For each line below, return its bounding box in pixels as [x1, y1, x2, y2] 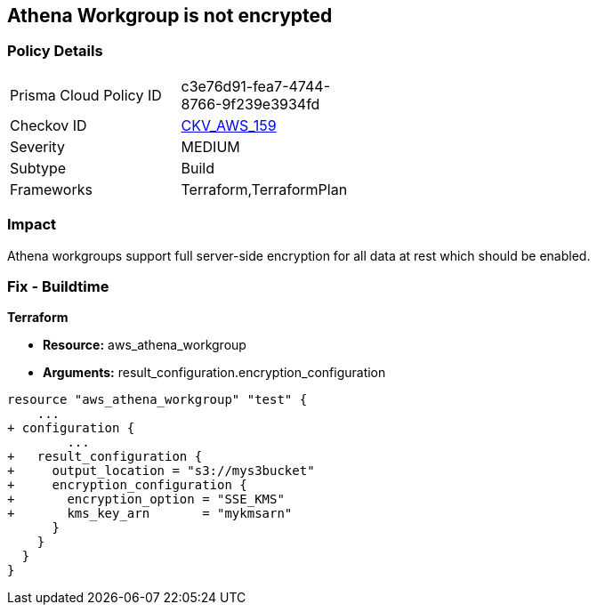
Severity [10, 137, 65, 156]
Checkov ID [10, 116, 87, 134]
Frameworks [10, 180, 93, 198]
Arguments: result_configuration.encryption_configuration [43, 365, 386, 381]
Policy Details [7, 42, 103, 60]
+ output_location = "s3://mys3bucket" [7, 463, 315, 479]
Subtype [10, 158, 67, 177]
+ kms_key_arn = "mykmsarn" [7, 506, 293, 521]
